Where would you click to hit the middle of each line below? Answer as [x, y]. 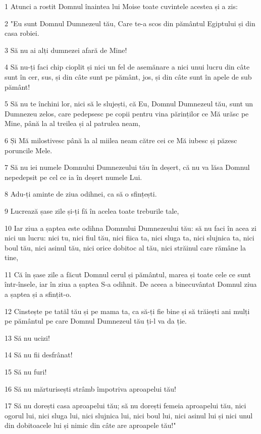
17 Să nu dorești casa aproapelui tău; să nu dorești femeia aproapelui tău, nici [125, 406]
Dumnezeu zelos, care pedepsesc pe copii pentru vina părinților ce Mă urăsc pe [127, 113]
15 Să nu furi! [26, 372]
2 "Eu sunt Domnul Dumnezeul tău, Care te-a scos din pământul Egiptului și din [130, 23]
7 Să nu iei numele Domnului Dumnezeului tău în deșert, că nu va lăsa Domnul [127, 167]
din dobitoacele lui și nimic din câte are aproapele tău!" [90, 425]
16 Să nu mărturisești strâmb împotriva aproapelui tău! [90, 388]
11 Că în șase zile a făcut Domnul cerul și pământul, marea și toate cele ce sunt [128, 274]
